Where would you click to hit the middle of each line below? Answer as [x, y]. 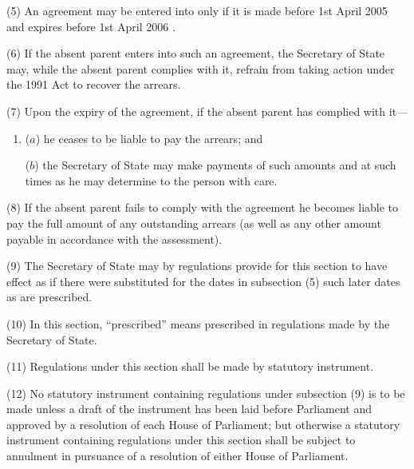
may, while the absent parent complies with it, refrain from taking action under [201, 68]
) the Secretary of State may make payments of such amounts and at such [215, 165]
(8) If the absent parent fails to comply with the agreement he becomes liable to [203, 207]
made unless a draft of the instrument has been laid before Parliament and [189, 409]
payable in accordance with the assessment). [114, 238]
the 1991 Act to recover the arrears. [94, 84]
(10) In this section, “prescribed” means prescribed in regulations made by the [198, 323]
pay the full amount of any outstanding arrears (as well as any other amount [194, 223]
